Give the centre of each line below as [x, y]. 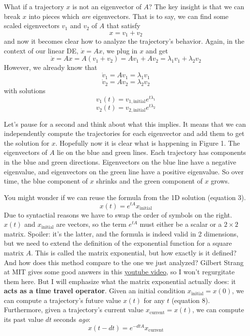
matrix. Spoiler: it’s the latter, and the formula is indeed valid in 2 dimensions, [121, 233]
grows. [220, 181]
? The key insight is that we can [197, 6]
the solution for [27, 143]
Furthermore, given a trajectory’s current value [74, 310]
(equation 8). [191, 300]
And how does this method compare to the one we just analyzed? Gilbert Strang [124, 262]
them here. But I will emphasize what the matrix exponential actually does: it [120, 281]
